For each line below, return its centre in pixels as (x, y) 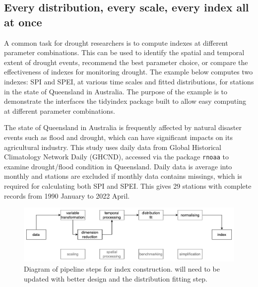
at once (23, 22)
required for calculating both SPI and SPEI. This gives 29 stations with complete (128, 185)
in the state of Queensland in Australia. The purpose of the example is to (116, 91)
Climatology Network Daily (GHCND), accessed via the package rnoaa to (116, 157)
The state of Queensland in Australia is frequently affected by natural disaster (123, 127)
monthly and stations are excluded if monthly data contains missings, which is (123, 176)
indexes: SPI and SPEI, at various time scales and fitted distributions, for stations (129, 81)
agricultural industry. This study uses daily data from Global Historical (113, 147)
